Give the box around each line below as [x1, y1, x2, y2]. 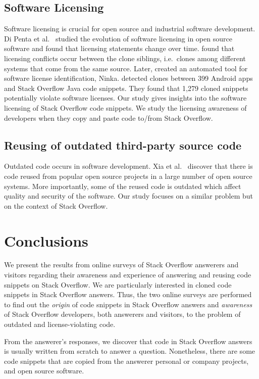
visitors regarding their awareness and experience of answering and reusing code [4, 269, 251, 280]
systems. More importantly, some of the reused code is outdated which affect [4, 180, 241, 191]
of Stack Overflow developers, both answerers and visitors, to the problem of [4, 309, 241, 319]
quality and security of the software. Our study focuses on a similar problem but [4, 191, 253, 201]
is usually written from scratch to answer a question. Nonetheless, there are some [4, 346, 255, 356]
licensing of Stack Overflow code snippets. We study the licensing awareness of [4, 102, 247, 113]
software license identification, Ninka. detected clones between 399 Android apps [4, 73, 253, 83]
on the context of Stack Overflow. [4, 200, 108, 211]
